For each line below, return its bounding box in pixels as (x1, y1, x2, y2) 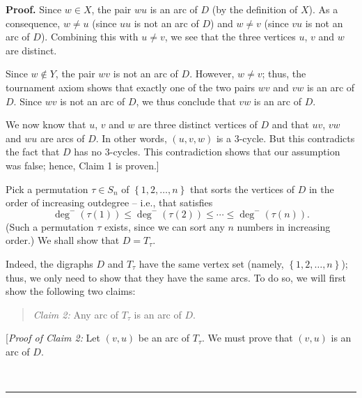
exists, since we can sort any (104, 219, 225, 234)
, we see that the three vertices (164, 29, 296, 44)
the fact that (6, 144, 60, 159)
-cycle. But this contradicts (239, 130, 355, 145)
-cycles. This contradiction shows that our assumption (109, 144, 340, 159)
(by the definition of (212, 2, 298, 16)
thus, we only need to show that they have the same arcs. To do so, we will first (6, 270, 346, 284)
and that (271, 117, 309, 132)
